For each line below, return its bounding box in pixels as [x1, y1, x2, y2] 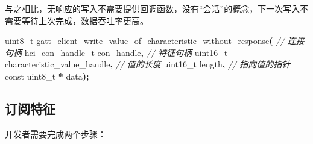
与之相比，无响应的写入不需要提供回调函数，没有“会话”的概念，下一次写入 [5, 2, 300, 14]
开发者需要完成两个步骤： [5, 127, 106, 140]
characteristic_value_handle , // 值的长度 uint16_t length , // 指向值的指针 [5, 58, 291, 70]
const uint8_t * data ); [5, 69, 89, 82]
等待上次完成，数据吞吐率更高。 [21, 14, 148, 27]
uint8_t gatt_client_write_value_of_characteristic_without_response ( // [5, 34, 285, 47]
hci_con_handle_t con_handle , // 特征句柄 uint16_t [24, 46, 228, 58]
